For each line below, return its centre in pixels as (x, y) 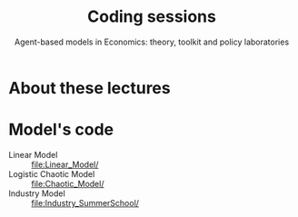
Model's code (61, 130)
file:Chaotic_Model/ (68, 183)
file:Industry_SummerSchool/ (85, 202)
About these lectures (89, 88)
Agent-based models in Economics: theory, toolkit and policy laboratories (152, 42)
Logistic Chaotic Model (52, 173)
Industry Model (37, 193)
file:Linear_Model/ (65, 164)
